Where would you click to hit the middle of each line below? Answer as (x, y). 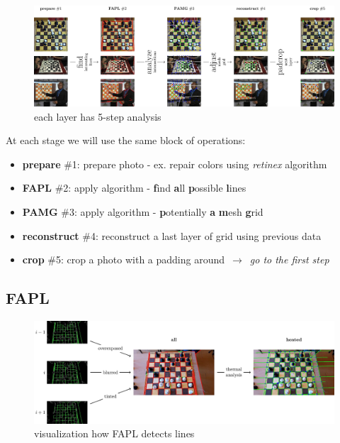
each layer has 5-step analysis (98, 116)
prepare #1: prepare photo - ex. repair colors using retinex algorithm (175, 164)
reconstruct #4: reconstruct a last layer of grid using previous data (172, 235)
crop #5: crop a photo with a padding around (124, 259)
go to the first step (289, 259)
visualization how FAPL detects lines (114, 433)
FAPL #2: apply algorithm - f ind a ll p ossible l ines (134, 188)
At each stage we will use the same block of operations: (126, 140)
